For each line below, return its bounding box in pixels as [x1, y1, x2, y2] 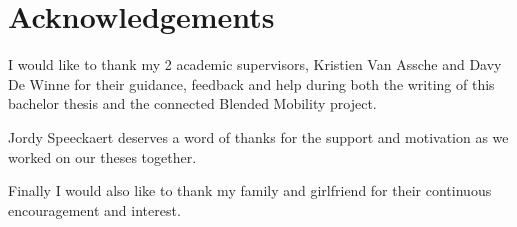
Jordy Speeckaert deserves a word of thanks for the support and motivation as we [8, 126, 509, 147]
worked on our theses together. [8, 146, 197, 167]
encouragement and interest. [8, 199, 181, 220]
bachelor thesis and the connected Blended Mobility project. [8, 93, 377, 114]
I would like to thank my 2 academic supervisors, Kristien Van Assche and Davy [8, 54, 502, 75]
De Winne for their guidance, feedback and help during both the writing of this [8, 73, 495, 94]
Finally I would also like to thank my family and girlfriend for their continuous [8, 180, 492, 201]
